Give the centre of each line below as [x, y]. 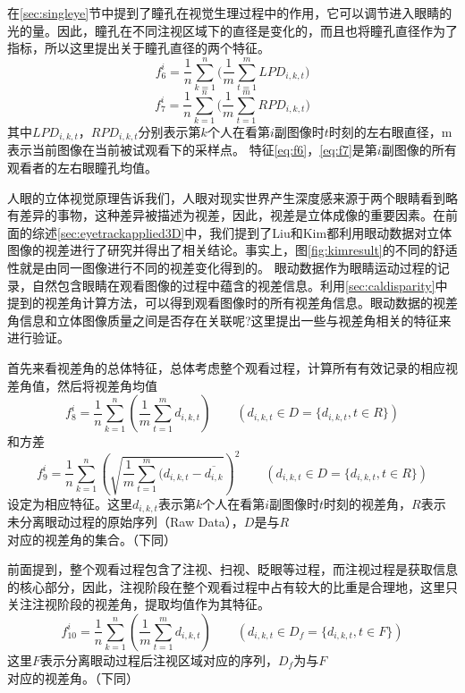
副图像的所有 [419, 150]
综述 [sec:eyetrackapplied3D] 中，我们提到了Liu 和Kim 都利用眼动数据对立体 [242, 232]
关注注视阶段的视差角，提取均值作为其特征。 [139, 604]
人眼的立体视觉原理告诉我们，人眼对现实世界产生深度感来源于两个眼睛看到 [226, 197]
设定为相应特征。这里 [70, 503]
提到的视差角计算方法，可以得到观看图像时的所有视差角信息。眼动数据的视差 [232, 303]
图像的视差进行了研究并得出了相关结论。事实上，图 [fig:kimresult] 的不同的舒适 [232, 250]
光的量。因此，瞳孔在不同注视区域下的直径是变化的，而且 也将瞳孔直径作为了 [232, 30]
